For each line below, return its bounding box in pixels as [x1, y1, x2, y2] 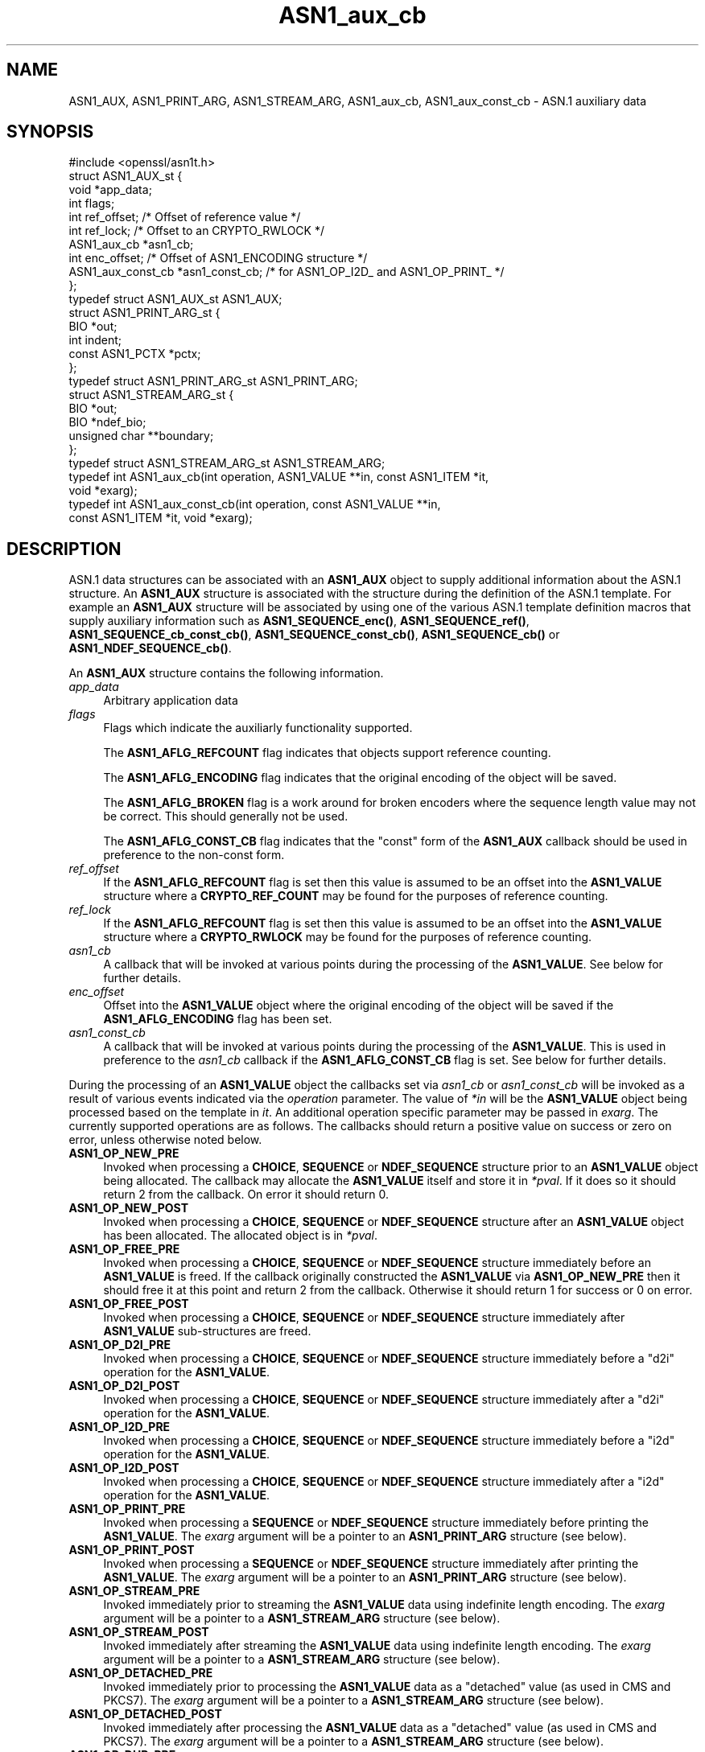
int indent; [68, 333, 122, 348]
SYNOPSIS [6, 121, 94, 142]
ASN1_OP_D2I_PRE [68, 1338, 171, 1352]
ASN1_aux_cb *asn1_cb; [68, 237, 194, 252]
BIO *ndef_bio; [68, 415, 146, 430]
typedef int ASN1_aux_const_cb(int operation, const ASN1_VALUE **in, [68, 497, 441, 512]
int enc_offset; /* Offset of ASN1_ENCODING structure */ [68, 251, 368, 265]
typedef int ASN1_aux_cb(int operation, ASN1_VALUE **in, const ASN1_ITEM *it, [68, 470, 489, 484]
